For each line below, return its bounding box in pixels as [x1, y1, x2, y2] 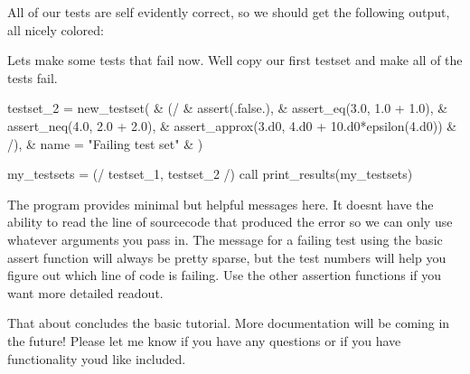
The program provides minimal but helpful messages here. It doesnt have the [7, 194, 434, 213]
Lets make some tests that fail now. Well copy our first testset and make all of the [7, 51, 463, 70]
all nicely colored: [7, 20, 104, 39]
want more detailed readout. [7, 283, 164, 302]
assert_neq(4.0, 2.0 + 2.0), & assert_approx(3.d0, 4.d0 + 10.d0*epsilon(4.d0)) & [7, 116, 457, 135]
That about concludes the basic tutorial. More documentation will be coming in [7, 313, 450, 332]
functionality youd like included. [7, 349, 186, 368]
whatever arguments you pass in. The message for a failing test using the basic [7, 229, 443, 248]
